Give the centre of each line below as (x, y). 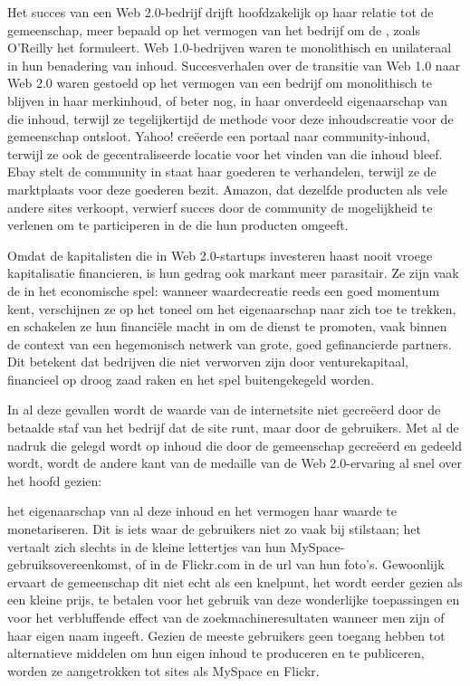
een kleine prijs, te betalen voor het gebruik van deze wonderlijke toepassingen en (234, 600)
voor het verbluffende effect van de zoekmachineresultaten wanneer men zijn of (226, 617)
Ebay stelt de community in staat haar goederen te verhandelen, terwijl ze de (222, 171)
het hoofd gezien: (55, 480)
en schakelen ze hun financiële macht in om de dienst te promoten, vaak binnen (227, 326)
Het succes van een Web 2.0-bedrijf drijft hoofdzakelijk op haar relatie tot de (221, 12)
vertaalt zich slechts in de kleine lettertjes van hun (147, 546)
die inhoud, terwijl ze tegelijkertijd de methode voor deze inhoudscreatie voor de (230, 118)
